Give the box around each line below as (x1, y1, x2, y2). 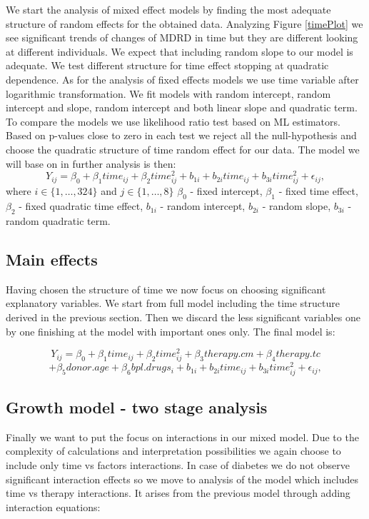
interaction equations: (6, 499, 101, 514)
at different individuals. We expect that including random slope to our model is (6, 44, 353, 59)
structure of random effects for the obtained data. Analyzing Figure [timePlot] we (6, 16, 363, 31)
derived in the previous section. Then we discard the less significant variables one (6, 309, 360, 324)
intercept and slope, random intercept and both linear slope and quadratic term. (6, 100, 358, 115)
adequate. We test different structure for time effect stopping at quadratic (6, 58, 329, 73)
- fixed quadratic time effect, (19, 198, 143, 213)
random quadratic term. (6, 213, 111, 228)
